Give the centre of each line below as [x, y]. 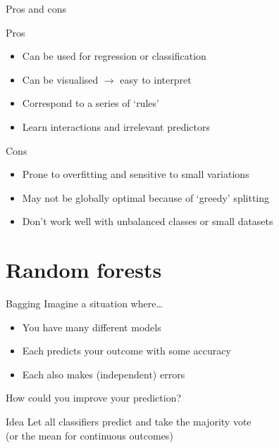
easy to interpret [156, 79]
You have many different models [92, 327]
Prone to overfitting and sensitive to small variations [136, 174]
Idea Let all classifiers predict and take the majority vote [129, 422]
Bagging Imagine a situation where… [84, 303]
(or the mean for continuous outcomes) [89, 435]
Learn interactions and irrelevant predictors [116, 126]
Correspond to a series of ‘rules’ [91, 103]
